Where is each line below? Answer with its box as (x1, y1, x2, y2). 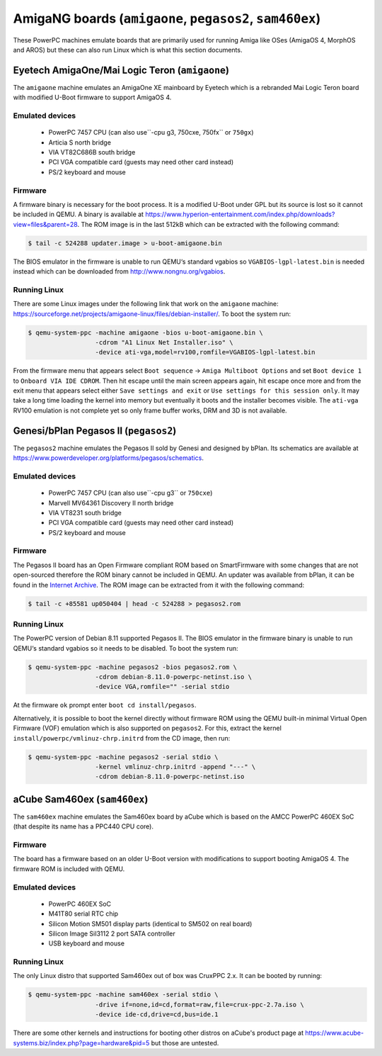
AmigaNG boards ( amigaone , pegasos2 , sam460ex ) (13, 11, 321, 26)
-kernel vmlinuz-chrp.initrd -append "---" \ (95, 763, 256, 771)
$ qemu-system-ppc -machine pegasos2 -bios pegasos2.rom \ (28, 663, 237, 671)
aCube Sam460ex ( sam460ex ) (13, 793, 149, 805)
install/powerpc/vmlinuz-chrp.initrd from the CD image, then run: (13, 734, 231, 742)
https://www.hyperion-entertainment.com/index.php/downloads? (145, 210, 335, 219)
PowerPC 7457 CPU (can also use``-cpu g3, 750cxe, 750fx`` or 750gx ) (48, 128, 254, 137)
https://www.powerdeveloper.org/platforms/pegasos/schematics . (13, 454, 204, 462)
